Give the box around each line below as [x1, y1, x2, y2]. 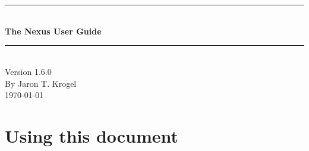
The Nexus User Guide [5, 24, 102, 37]
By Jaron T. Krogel [5, 77, 77, 89]
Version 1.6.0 [5, 65, 52, 77]
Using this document [5, 123, 179, 147]
